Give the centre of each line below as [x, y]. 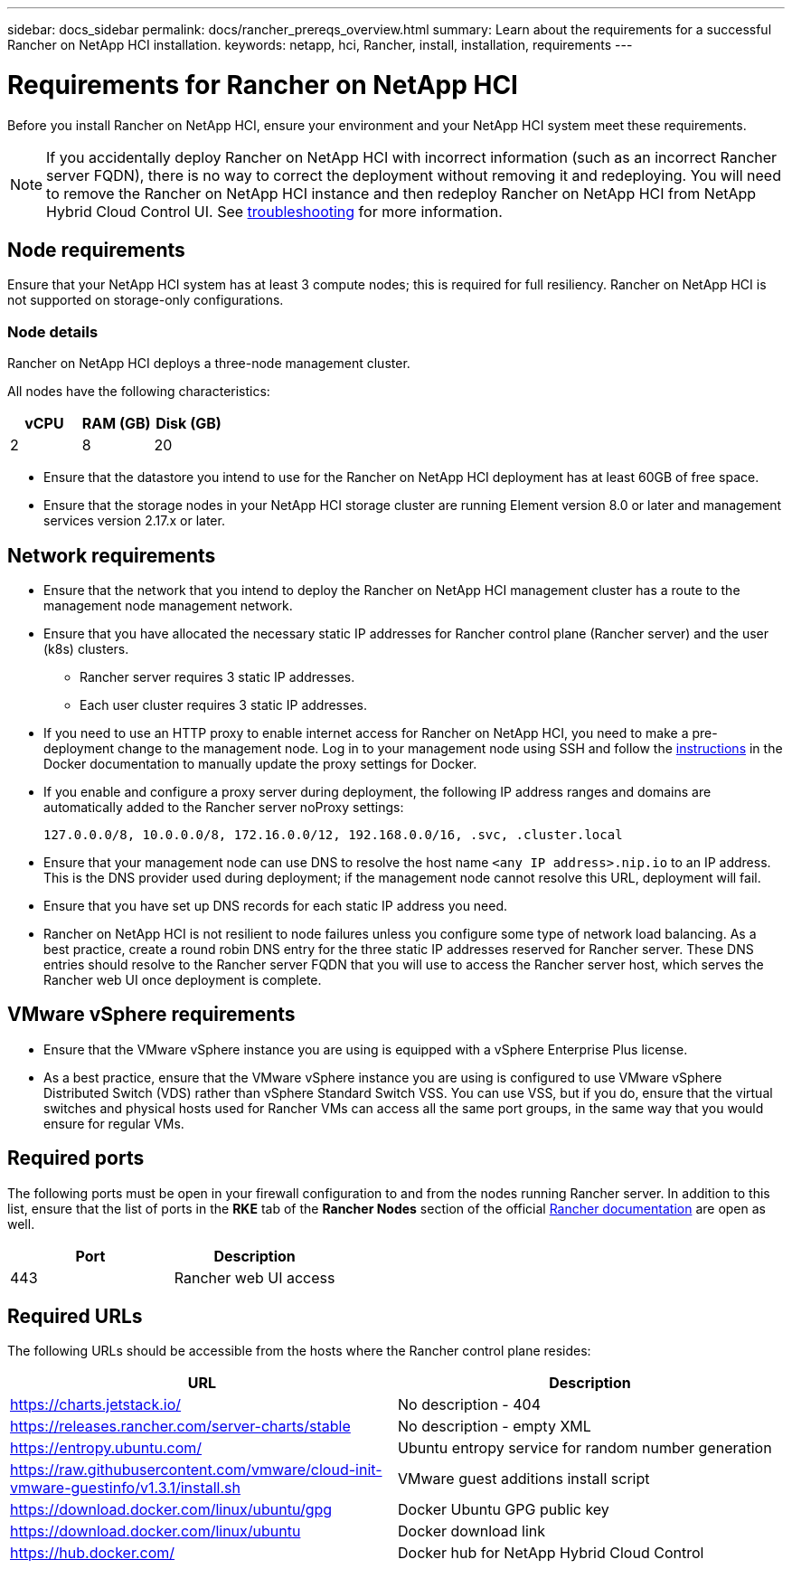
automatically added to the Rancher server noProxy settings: [224, 807]
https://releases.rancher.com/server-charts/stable [180, 1427]
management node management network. [168, 605]
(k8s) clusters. [86, 648]
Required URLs [75, 1317]
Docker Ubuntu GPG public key [504, 1510]
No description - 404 [469, 1405]
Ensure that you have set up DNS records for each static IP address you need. [276, 905]
